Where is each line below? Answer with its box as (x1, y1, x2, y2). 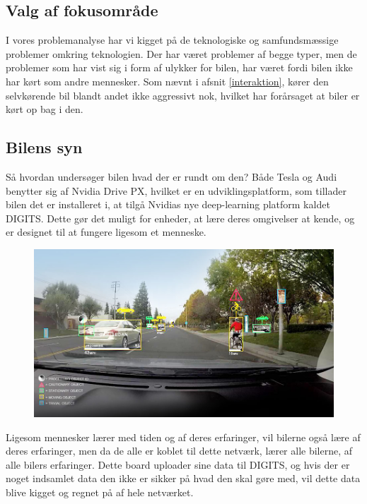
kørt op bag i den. (6, 102, 83, 116)
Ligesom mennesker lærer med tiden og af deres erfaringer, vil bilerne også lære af (6, 429, 361, 444)
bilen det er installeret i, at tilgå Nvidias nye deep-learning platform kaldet (6, 197, 330, 212)
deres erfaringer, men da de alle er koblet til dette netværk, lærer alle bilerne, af (6, 443, 353, 458)
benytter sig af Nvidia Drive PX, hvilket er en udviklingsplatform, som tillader (6, 183, 346, 198)
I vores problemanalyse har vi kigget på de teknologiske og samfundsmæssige (6, 32, 339, 47)
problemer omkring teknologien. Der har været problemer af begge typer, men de (6, 46, 357, 61)
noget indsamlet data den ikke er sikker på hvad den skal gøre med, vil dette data (6, 471, 361, 486)
